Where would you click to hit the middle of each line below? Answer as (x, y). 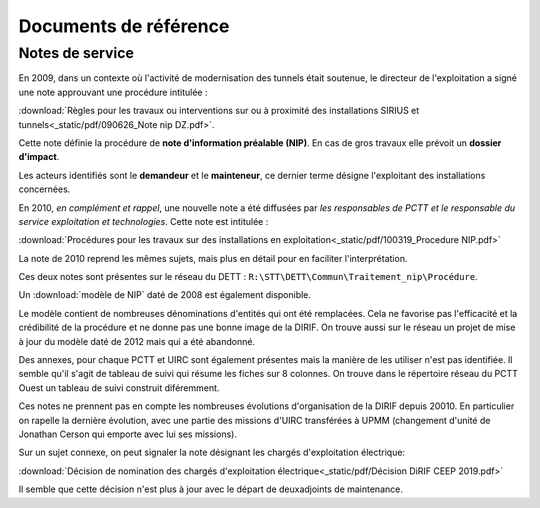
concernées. (44, 189)
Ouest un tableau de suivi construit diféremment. (119, 387)
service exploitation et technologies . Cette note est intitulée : (143, 221)
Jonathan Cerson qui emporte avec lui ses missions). (127, 434)
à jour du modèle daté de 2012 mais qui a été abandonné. (136, 341)
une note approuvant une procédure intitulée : (113, 92)
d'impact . (39, 157)
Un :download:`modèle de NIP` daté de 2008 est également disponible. (165, 295)
